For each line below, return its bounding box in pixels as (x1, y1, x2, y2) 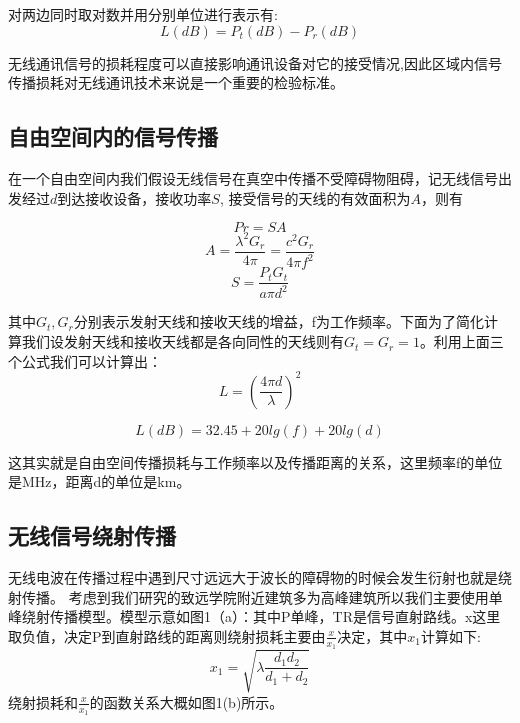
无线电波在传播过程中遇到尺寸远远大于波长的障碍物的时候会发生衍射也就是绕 (8, 567, 512, 588)
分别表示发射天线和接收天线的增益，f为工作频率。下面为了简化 (73, 311, 485, 332)
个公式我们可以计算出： (8, 350, 162, 371)
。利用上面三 (419, 331, 504, 352)
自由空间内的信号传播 (8, 121, 218, 152)
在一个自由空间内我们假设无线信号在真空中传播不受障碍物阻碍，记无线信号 (8, 167, 498, 188)
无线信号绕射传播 (8, 520, 176, 551)
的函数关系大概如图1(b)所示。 (89, 691, 284, 712)
